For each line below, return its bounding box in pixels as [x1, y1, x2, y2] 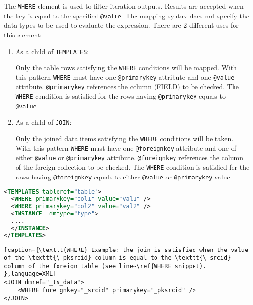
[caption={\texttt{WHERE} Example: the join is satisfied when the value [4, 246, 249, 253]
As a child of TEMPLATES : [15, 46, 89, 56]
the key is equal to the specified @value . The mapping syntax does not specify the [4, 10, 249, 20]
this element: [4, 29, 42, 39]
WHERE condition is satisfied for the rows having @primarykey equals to [15, 91, 226, 101]
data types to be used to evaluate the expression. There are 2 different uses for [4, 20, 239, 30]
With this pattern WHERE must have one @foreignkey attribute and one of [15, 143, 236, 153]
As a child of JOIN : [15, 117, 72, 127]
